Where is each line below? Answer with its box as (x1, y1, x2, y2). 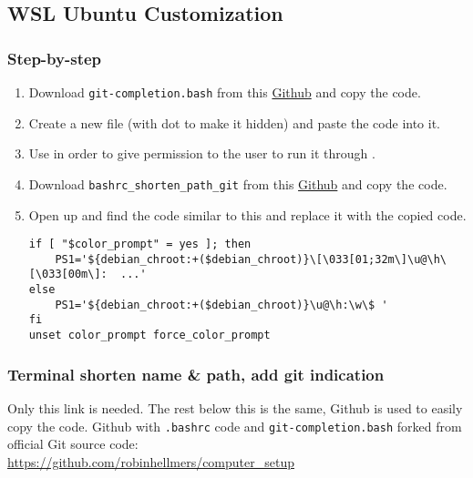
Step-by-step (7, 46, 102, 69)
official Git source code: (7, 434, 139, 453)
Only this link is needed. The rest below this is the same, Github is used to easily (7, 398, 463, 417)
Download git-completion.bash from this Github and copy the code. (28, 83, 421, 101)
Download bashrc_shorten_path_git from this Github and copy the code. (28, 174, 447, 193)
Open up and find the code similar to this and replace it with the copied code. (28, 205, 467, 224)
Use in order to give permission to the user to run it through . (28, 144, 375, 163)
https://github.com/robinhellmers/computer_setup (7, 452, 294, 471)
